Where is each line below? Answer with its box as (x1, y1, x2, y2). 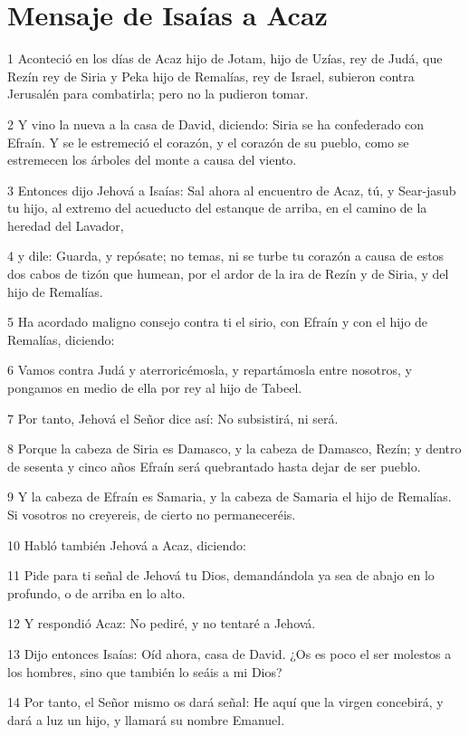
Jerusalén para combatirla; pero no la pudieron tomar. (7, 84, 309, 103)
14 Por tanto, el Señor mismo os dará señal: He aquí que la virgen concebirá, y (7, 692, 444, 711)
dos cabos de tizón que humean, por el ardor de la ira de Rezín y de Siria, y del (7, 264, 449, 283)
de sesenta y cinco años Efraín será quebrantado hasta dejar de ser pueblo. (7, 456, 421, 475)
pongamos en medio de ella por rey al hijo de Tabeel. (7, 378, 302, 397)
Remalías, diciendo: (7, 329, 115, 348)
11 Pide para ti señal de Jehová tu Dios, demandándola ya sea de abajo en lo (7, 566, 435, 585)
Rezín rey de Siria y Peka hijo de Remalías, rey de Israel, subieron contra (7, 66, 415, 85)
